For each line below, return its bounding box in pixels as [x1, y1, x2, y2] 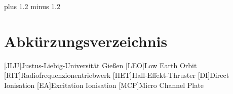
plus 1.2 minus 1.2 [4, 1, 60, 11]
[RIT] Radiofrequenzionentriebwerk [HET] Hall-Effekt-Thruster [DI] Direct [4, 70, 229, 80]
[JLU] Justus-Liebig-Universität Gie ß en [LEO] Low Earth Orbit [4, 60, 197, 70]
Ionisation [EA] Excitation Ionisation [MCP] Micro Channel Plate [4, 79, 204, 90]
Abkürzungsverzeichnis [4, 30, 168, 51]
